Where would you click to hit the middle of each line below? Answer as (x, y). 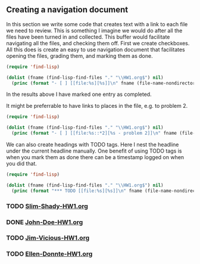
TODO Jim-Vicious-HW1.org (48, 238)
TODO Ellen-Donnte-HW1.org (49, 254)
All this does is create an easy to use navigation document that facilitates (96, 49)
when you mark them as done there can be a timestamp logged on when (95, 157)
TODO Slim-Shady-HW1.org (47, 206)
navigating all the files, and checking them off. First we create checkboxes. (98, 43)
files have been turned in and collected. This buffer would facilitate (88, 37)
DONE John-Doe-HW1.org (45, 222)
